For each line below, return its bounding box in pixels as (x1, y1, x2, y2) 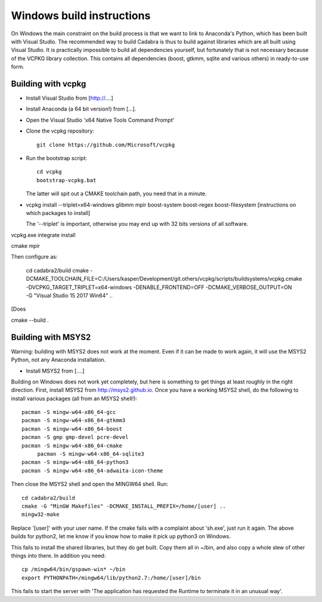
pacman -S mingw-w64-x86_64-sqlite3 (37, 451, 144, 457)
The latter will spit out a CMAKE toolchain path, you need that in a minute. (26, 190, 207, 197)
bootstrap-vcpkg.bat (36, 177, 97, 183)
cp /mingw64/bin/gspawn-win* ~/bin (21, 566, 126, 573)
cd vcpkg (36, 168, 62, 176)
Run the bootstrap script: (26, 154, 88, 161)
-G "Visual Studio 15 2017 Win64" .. (26, 292, 113, 299)
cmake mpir (11, 242, 41, 250)
